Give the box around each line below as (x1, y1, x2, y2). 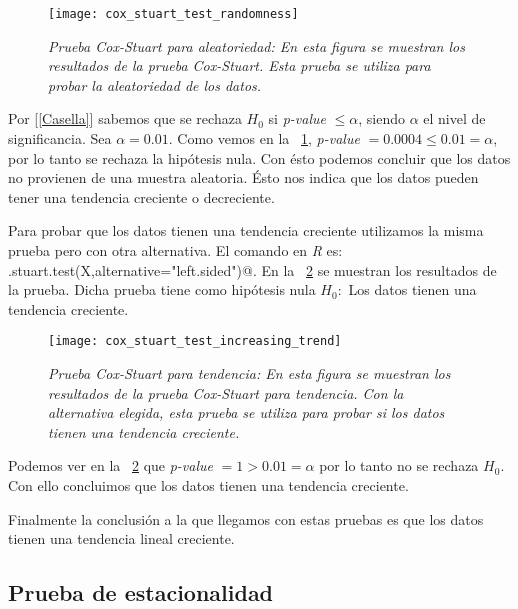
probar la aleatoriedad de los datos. (48, 74, 262, 95)
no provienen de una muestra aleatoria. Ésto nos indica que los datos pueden (8, 167, 479, 188)
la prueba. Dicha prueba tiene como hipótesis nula (8, 279, 316, 300)
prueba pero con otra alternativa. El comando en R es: (8, 240, 343, 260)
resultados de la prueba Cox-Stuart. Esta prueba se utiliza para (48, 55, 431, 76)
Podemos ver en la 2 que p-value (8, 455, 213, 476)
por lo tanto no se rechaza (319, 455, 479, 476)
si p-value (268, 108, 326, 129)
